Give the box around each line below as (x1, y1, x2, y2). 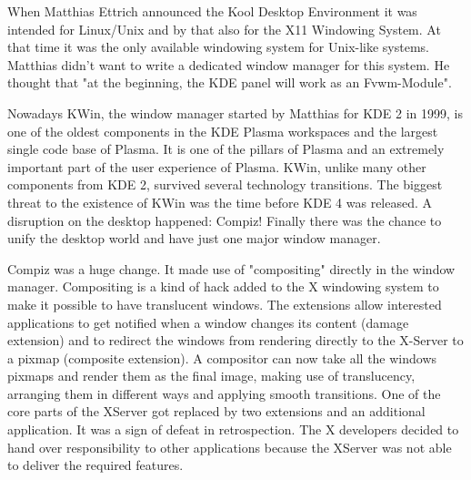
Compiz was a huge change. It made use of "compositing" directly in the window (7, 259, 456, 278)
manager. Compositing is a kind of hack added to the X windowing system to (7, 277, 439, 296)
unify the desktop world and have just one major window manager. (7, 229, 381, 248)
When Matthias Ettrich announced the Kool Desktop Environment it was (7, 2, 417, 20)
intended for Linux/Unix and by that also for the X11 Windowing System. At (7, 19, 441, 38)
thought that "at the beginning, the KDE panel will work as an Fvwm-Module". (7, 73, 452, 92)
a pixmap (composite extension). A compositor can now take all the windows (7, 348, 437, 367)
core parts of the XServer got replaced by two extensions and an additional (7, 402, 426, 421)
